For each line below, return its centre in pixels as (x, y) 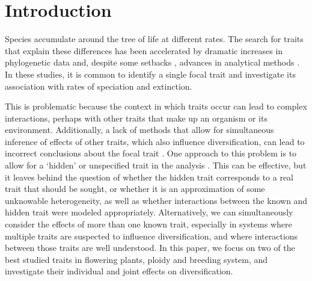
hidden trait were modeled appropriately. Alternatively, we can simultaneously (149, 212)
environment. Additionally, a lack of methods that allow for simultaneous (139, 130)
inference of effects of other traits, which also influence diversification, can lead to (155, 141)
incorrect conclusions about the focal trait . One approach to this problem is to (151, 153)
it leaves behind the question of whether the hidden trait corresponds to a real (149, 177)
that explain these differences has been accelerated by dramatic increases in (144, 50)
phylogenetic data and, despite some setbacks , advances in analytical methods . (152, 62)
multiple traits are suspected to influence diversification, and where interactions (151, 236)
